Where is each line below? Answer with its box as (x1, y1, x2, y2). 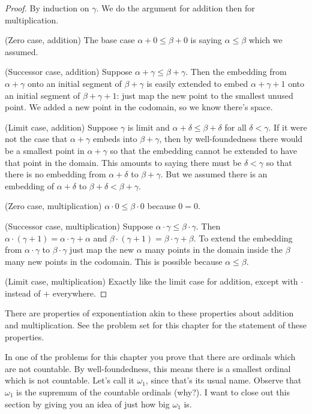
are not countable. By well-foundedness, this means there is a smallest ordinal (5, 362, 291, 374)
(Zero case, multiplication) (5, 200, 102, 212)
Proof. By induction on (5, 2, 89, 14)
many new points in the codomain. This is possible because (5, 255, 223, 267)
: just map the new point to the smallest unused (116, 89, 293, 101)
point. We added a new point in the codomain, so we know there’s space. (5, 101, 273, 113)
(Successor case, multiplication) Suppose (5, 219, 153, 232)
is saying (190, 34, 222, 46)
